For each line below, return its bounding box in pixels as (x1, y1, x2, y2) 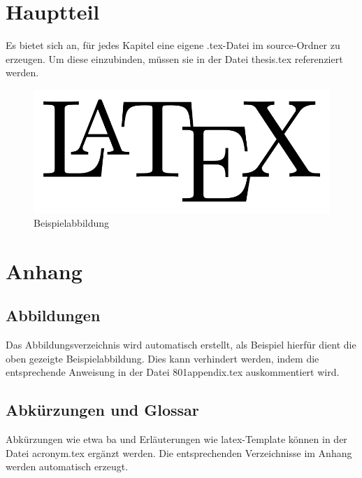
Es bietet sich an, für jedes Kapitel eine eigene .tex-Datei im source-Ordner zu (6, 38, 340, 52)
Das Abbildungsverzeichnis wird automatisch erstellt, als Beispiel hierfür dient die (6, 337, 356, 352)
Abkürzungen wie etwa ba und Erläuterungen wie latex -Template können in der (6, 432, 347, 447)
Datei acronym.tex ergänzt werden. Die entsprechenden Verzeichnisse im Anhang (6, 445, 352, 460)
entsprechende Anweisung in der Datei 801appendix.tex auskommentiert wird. (6, 365, 340, 379)
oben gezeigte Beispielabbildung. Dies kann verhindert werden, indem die (6, 351, 319, 365)
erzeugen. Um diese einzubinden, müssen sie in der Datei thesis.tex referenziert (6, 51, 343, 66)
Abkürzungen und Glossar (6, 399, 199, 421)
